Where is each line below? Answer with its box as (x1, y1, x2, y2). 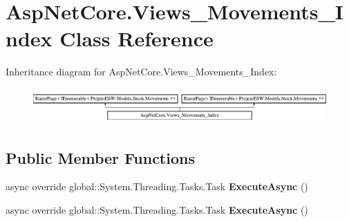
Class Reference (59, 24, 214, 53)
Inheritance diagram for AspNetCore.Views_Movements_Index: (6, 64, 277, 79)
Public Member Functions (6, 147, 195, 168)
